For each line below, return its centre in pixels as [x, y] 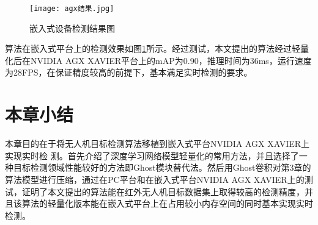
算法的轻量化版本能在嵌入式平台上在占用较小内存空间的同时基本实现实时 [167, 203]
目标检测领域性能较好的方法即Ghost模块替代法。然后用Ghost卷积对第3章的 [162, 167]
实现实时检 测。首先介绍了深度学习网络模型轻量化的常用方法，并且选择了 [152, 155]
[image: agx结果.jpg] [72, 9]
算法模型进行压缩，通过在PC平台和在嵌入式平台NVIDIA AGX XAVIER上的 [155, 179]
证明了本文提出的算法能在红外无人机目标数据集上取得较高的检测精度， [163, 191]
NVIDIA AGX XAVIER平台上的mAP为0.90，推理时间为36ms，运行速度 [171, 60]
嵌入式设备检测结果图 [72, 28]
